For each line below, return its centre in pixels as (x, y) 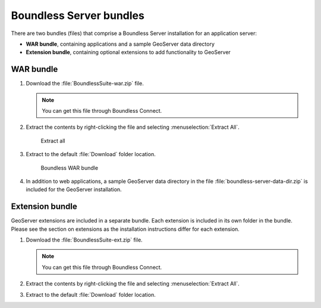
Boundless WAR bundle (69, 168)
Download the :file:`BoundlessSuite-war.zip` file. (85, 84)
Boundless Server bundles (78, 15)
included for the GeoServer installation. (74, 189)
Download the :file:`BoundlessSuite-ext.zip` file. (84, 240)
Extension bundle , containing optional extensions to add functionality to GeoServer (128, 52)
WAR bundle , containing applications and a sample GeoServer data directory (120, 44)
